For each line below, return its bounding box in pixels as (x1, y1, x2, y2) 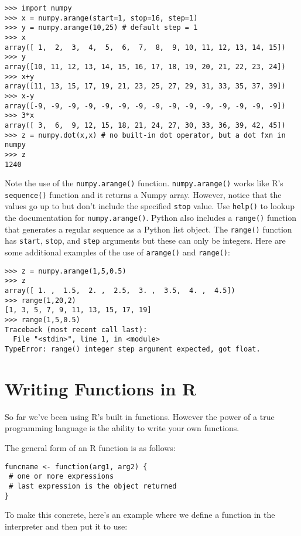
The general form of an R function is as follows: (5, 441, 176, 453)
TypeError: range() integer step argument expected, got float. (5, 345, 261, 353)
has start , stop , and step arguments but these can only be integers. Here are (5, 234, 286, 247)
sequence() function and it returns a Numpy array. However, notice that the (5, 188, 282, 200)
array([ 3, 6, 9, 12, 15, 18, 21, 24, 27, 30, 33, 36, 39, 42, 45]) (5, 121, 286, 129)
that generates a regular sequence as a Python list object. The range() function (5, 223, 292, 235)
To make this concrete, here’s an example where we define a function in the (5, 508, 275, 521)
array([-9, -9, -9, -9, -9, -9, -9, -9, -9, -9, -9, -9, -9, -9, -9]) (5, 101, 286, 110)
